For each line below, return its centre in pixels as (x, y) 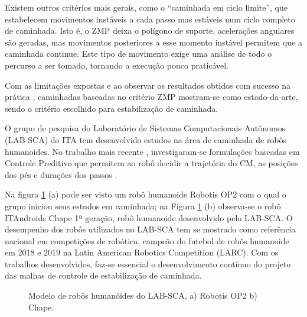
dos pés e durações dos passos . (61, 174)
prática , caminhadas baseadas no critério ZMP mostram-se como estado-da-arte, (151, 97)
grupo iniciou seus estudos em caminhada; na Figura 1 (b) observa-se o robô (143, 206)
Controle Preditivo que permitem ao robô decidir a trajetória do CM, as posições (151, 163)
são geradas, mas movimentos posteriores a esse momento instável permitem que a (153, 42)
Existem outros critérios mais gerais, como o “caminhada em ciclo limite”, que (146, 7)
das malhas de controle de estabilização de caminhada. (103, 275)
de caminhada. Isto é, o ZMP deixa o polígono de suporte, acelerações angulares (150, 30)
